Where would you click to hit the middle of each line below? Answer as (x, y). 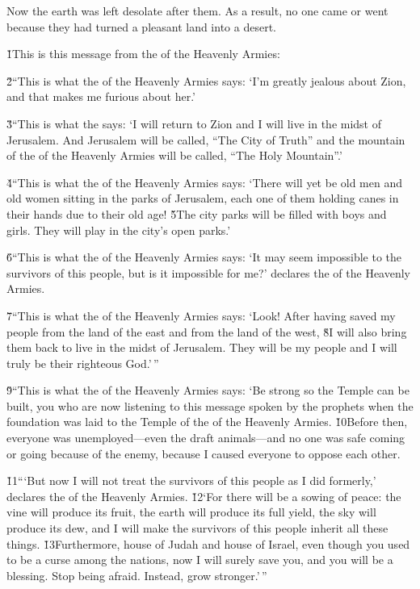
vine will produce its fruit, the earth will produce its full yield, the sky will (191, 512)
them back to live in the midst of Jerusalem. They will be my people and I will (202, 347)
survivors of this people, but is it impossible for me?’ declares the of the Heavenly (209, 272)
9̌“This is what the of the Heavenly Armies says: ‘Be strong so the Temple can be (208, 390)
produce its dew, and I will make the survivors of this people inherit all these (197, 528)
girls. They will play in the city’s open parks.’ (119, 230)
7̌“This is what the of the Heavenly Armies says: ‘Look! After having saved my (201, 315)
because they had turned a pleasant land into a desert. (141, 26)
